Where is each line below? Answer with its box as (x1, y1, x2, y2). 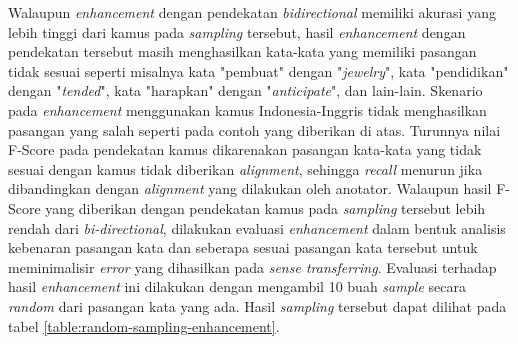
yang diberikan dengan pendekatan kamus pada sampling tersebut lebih (45, 197, 486, 218)
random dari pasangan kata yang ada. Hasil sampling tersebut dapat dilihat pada (8, 295, 507, 316)
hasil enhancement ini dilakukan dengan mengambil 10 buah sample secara (8, 276, 466, 297)
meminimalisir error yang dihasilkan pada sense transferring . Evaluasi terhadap (8, 256, 497, 277)
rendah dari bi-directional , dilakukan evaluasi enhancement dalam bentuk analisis (8, 217, 506, 238)
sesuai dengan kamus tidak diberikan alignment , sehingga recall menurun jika (8, 158, 483, 179)
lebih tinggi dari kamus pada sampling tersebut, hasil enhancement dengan (8, 21, 466, 42)
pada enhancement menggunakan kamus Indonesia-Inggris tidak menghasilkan (8, 99, 487, 120)
